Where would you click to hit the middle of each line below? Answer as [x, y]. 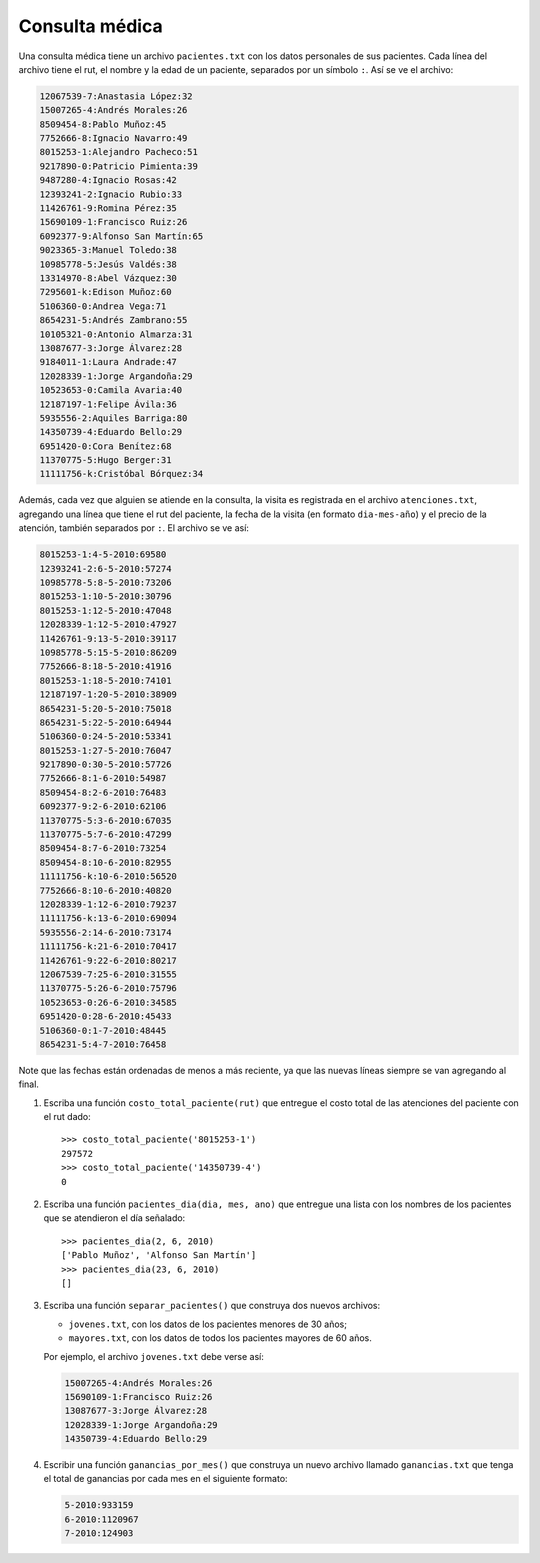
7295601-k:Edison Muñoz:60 [105, 292]
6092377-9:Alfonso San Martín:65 [121, 236]
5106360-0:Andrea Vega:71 [103, 306]
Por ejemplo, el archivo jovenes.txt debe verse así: [154, 1356]
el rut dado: [67, 1117]
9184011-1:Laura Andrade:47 [108, 362]
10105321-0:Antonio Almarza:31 [116, 334]
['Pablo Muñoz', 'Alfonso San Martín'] [159, 1255]
